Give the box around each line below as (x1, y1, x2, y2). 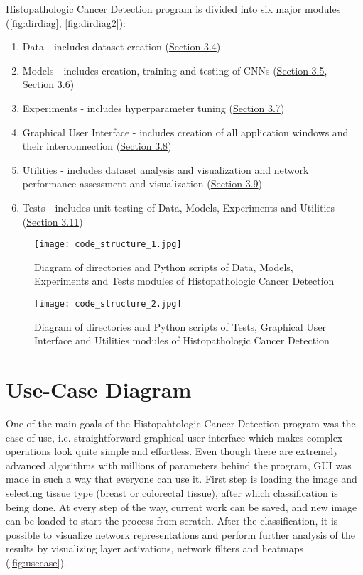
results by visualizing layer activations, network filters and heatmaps (6, 541, 304, 556)
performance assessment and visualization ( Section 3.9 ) (22, 176, 263, 191)
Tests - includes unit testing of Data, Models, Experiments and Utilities (22, 199, 335, 214)
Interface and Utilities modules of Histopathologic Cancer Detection (34, 333, 330, 348)
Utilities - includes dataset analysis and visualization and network (22, 162, 309, 177)
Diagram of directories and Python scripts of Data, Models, (34, 259, 293, 274)
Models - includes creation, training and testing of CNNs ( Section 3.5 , (22, 62, 327, 77)
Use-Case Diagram (6, 375, 192, 403)
